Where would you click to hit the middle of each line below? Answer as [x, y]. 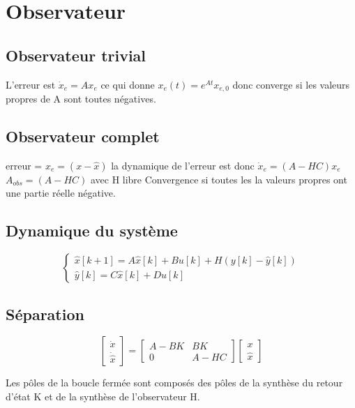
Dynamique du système [92, 231]
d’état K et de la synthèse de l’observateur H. [103, 396]
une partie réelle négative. [61, 193]
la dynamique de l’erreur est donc [183, 165]
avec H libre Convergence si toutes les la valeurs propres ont [219, 179]
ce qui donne [128, 84]
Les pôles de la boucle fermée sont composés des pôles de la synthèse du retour [174, 383]
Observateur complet [83, 136]
